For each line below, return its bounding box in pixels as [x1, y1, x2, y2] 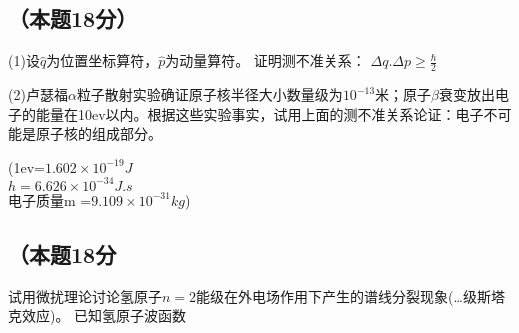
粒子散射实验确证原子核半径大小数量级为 [76, 84, 343, 105]
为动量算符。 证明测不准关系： [165, 50, 366, 71]
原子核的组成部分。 [35, 123, 162, 144]
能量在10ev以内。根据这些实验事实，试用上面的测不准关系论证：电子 [35, 103, 484, 124]
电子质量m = [8, 189, 92, 210]
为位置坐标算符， [46, 50, 159, 71]
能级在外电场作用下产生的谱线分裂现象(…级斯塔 [196, 285, 505, 306]
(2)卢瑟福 [8, 84, 68, 105]
